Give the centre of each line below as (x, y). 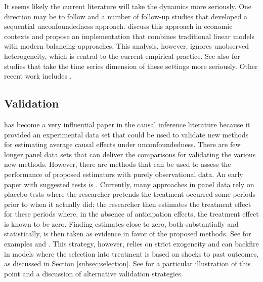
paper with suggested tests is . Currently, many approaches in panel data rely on (129, 184)
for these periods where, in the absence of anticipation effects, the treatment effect (131, 214)
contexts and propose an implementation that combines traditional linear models (129, 36)
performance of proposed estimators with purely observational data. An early (124, 174)
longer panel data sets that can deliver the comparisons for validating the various (130, 154)
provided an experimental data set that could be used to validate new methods (126, 134)
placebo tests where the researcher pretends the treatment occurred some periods (130, 194)
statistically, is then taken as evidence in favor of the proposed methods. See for (128, 234)
